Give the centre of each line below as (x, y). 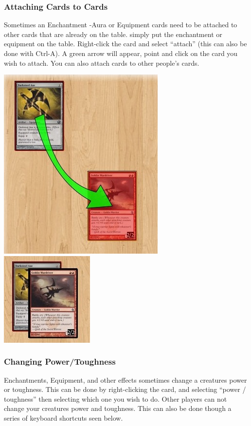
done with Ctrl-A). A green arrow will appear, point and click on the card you (121, 53)
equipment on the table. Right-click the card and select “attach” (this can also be (125, 44)
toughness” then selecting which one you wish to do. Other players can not (116, 398)
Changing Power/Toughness (60, 361)
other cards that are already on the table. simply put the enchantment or (113, 34)
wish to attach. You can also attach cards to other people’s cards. (102, 63)
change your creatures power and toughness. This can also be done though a (118, 408)
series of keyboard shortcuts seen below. (63, 417)
